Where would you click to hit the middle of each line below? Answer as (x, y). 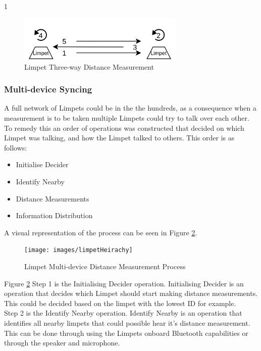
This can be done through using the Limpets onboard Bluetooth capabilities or (126, 333)
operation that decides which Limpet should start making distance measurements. (131, 293)
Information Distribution (54, 215)
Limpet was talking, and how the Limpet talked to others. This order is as (119, 138)
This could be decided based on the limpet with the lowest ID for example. (120, 303)
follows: (16, 147)
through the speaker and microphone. (62, 343)
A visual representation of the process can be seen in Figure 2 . (101, 232)
